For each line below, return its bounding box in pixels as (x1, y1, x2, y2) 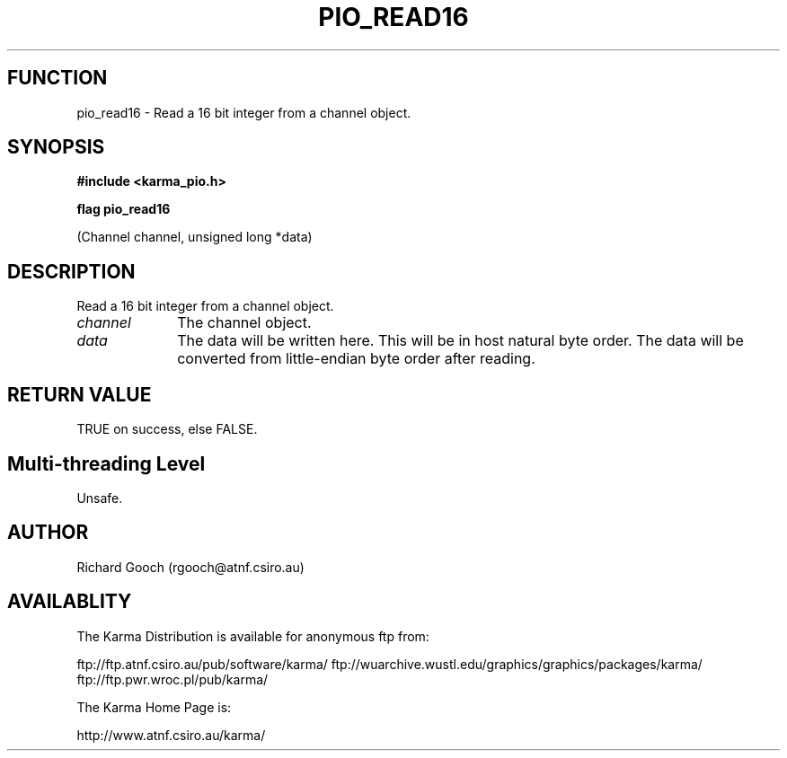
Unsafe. (76, 489, 123, 506)
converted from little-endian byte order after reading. (177, 349, 535, 368)
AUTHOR (7, 521, 89, 544)
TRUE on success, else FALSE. (76, 421, 258, 437)
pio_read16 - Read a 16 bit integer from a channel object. (76, 104, 411, 120)
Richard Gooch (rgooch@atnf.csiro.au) (76, 559, 305, 575)
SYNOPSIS (7, 136, 105, 159)
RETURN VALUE (7, 383, 152, 406)
